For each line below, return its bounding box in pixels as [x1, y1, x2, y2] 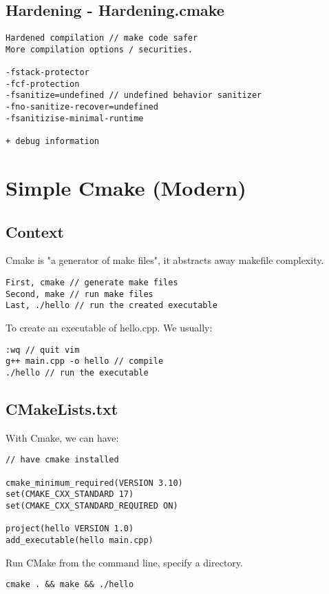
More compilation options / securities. [6, 44, 193, 54]
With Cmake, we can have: [6, 430, 119, 444]
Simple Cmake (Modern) [6, 173, 246, 201]
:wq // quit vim [6, 345, 80, 355]
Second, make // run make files [6, 289, 153, 299]
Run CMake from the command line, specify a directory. [6, 555, 243, 569]
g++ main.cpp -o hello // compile [6, 356, 164, 367]
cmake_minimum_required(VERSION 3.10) [6, 478, 183, 488]
